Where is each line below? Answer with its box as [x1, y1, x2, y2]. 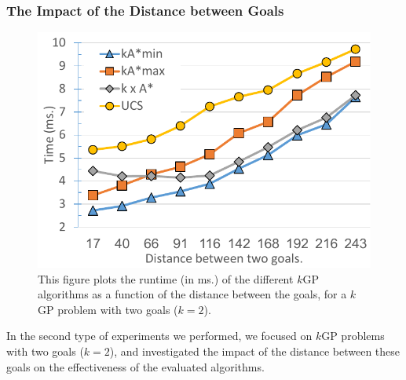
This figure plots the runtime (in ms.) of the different [38, 270, 294, 287]
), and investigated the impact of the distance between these [109, 343, 401, 359]
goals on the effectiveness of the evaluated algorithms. [6, 358, 265, 375]
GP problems [321, 327, 385, 344]
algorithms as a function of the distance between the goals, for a [38, 286, 347, 302]
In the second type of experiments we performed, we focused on [6, 327, 313, 344]
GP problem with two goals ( [38, 301, 178, 317]
